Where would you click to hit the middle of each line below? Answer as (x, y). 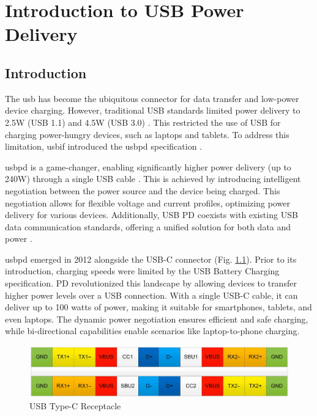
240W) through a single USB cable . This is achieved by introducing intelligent (153, 179)
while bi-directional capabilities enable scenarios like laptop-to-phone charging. (152, 331)
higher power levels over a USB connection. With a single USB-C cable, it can (151, 295)
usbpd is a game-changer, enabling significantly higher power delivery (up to (148, 166)
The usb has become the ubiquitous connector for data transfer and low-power (152, 98)
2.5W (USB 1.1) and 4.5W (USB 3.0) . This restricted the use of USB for (143, 122)
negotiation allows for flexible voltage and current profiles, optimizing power (147, 203)
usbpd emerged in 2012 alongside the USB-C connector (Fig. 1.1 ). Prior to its (151, 259)
